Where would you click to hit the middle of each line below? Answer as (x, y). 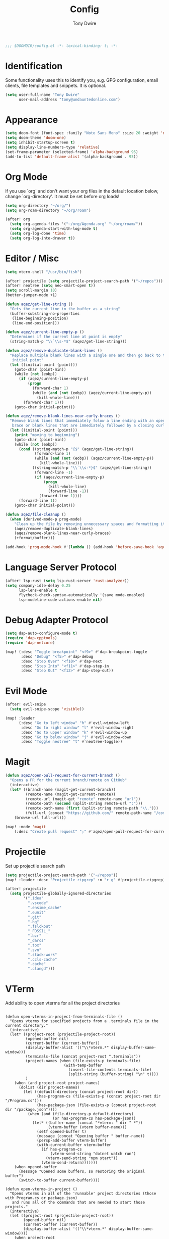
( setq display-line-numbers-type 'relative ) (53, 148)
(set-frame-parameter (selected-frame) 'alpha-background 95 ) (72, 152)
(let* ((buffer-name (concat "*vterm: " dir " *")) (87, 1123)
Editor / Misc (32, 258)
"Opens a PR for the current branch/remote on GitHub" (68, 780)
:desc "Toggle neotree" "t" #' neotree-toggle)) (72, 742)
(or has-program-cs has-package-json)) (94, 1118)
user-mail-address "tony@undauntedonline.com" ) (69, 100)
